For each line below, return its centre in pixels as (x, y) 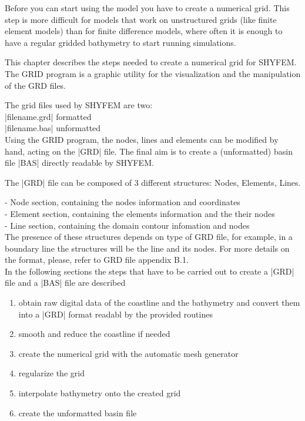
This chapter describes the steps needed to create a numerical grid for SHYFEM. (151, 62)
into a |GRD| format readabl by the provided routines (115, 314)
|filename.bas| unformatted (53, 128)
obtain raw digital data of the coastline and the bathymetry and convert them (159, 303)
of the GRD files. (36, 85)
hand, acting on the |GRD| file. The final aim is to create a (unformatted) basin (149, 151)
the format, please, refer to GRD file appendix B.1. (97, 260)
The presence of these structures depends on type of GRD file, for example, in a (149, 237)
